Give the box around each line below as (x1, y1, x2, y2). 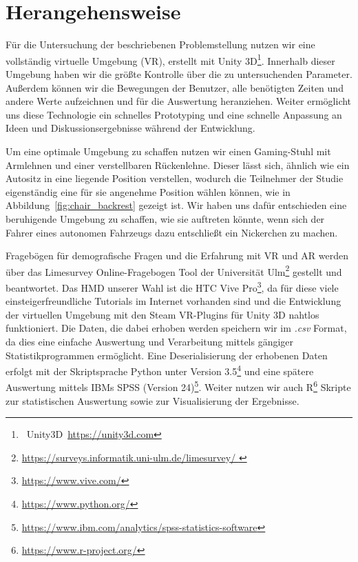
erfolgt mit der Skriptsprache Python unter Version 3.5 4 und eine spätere (6, 362, 314, 378)
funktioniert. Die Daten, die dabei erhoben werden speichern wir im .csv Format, (6, 321, 347, 335)
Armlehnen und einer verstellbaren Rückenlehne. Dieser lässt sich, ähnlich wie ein (6, 157, 350, 172)
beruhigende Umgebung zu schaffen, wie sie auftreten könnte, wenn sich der (6, 211, 325, 225)
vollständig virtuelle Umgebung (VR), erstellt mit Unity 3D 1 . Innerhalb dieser (6, 51, 335, 68)
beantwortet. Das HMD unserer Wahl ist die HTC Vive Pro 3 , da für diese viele (6, 278, 339, 294)
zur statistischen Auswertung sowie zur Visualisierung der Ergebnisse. (6, 393, 299, 408)
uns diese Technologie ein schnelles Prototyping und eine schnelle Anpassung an (6, 107, 342, 121)
